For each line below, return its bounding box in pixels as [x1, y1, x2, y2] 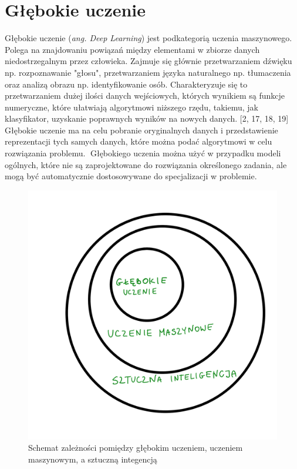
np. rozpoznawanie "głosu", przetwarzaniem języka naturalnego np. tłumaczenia [5, 66, 291, 78]
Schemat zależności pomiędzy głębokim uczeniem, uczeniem [28, 441, 243, 454]
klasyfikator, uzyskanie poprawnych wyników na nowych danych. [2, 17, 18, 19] [5, 112, 289, 125]
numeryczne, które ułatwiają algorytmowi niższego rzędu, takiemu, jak [5, 101, 258, 113]
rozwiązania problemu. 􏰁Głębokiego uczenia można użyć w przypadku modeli [5, 147, 281, 159]
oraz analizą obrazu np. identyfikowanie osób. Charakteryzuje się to [5, 78, 248, 90]
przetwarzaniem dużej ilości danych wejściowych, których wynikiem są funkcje [5, 89, 285, 102]
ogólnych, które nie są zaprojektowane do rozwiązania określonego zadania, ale [5, 158, 287, 170]
